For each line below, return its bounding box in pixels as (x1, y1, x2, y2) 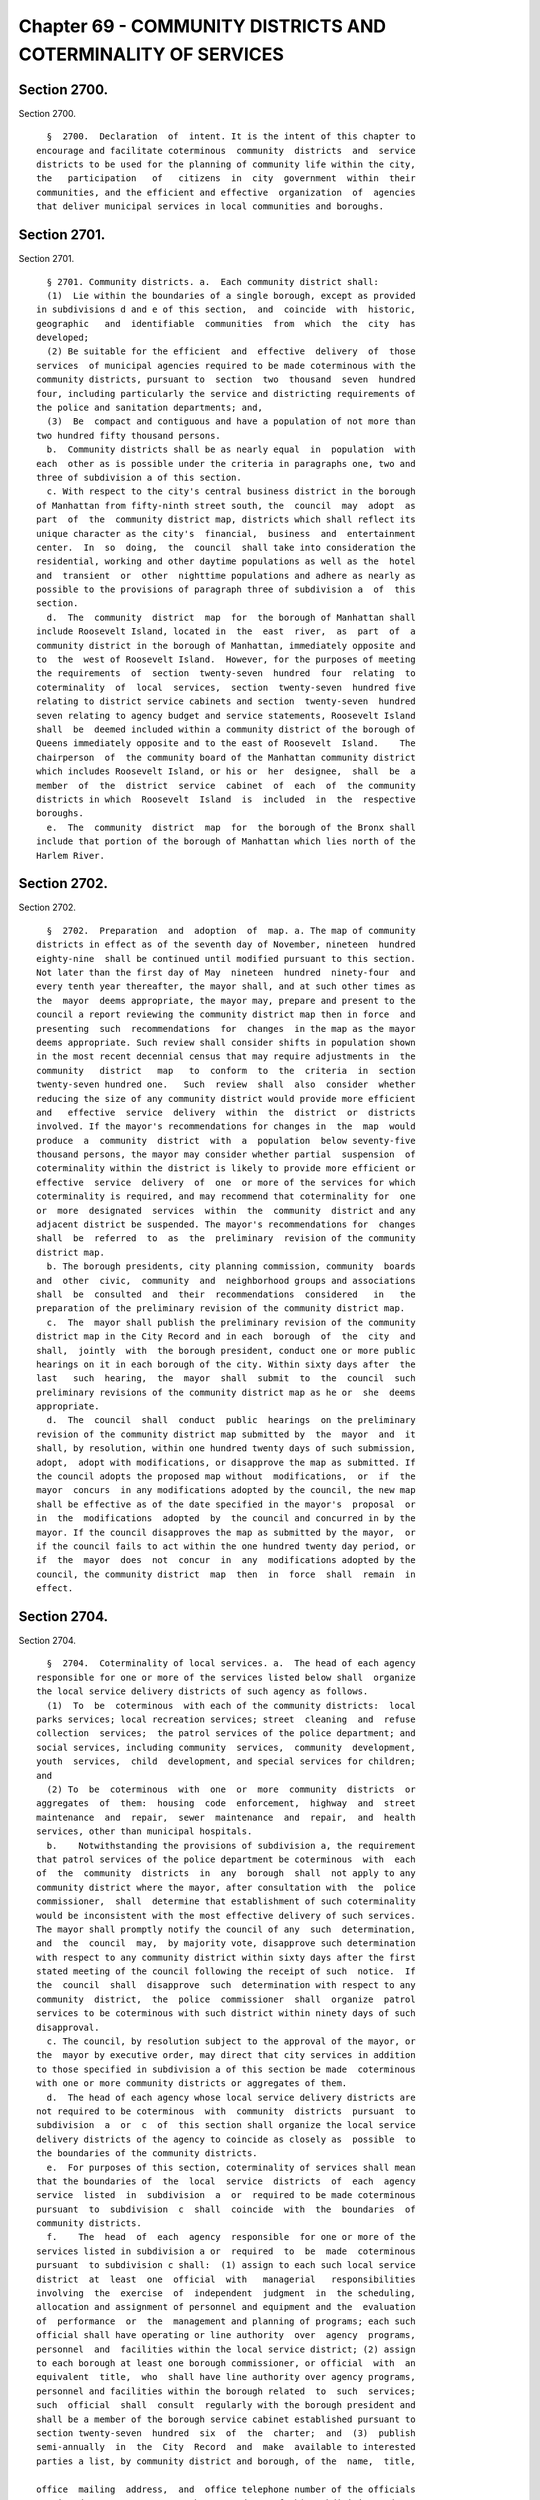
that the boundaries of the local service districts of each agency (36, 2175, 416, 2187)
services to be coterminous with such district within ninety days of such (36, 2008, 416, 2019)
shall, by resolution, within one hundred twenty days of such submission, (36, 1443, 416, 1454)
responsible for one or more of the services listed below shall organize (36, 1671, 416, 1683)
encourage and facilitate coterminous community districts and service (36, 145, 416, 156)
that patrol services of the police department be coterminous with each (36, 1853, 416, 1865)
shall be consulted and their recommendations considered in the (36, 1288, 416, 1300)
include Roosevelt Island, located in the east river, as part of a (36, 626, 416, 637)
